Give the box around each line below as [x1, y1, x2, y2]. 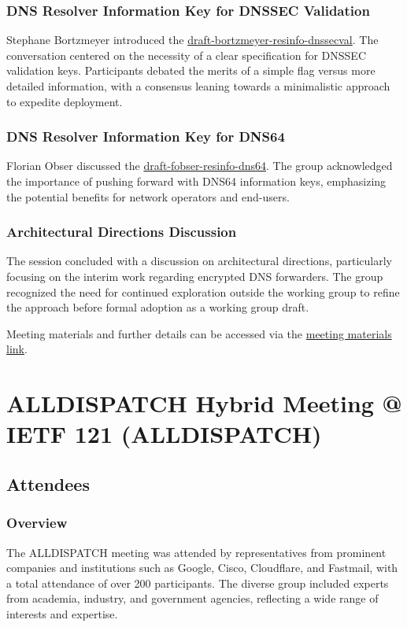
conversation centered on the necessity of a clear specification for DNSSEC [6, 46, 366, 63]
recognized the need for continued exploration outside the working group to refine [6, 283, 400, 300]
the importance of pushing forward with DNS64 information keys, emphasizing [6, 173, 387, 189]
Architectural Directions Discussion [6, 222, 237, 242]
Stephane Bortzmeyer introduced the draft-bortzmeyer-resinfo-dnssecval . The [6, 31, 379, 48]
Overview [6, 513, 68, 533]
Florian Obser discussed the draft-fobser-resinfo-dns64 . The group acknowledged [6, 157, 393, 174]
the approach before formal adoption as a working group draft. [6, 299, 309, 315]
